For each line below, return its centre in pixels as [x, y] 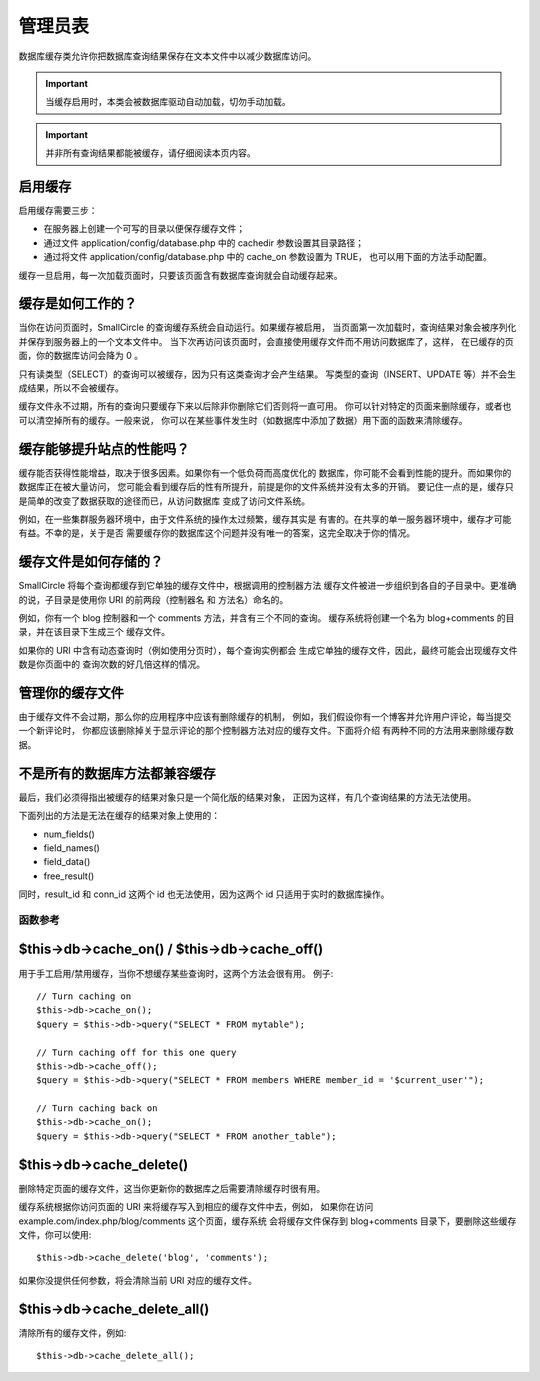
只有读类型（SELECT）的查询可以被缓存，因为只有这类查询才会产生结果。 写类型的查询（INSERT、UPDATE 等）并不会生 [267, 374]
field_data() [67, 862]
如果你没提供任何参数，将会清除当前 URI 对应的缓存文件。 [138, 1280]
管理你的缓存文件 [71, 692]
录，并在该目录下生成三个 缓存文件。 [94, 632]
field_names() [71, 847]
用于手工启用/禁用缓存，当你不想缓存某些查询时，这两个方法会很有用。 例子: [176, 973]
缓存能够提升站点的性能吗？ [104, 448]
